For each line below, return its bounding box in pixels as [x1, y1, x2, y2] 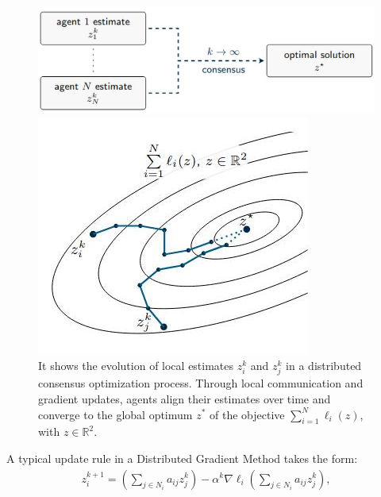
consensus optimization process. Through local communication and [38, 375, 364, 391]
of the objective [210, 406, 285, 422]
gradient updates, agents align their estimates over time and [38, 390, 331, 406]
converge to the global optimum [38, 406, 193, 422]
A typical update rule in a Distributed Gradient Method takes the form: [6, 449, 358, 466]
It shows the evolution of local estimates [38, 357, 234, 374]
